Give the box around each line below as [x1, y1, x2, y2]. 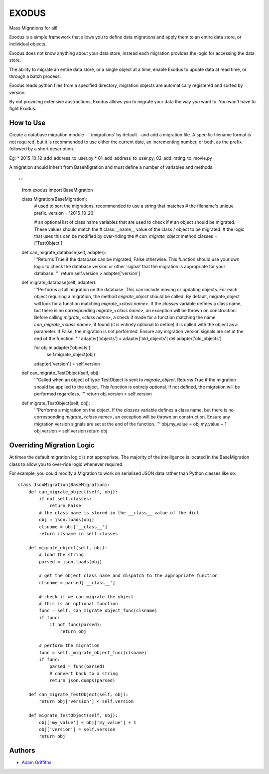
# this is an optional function [39, 601, 118, 606]
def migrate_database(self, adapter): [21, 280, 97, 286]
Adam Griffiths [21, 760, 52, 766]
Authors [9, 747, 35, 755]
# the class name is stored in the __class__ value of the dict [39, 510, 199, 515]
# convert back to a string [49, 671, 118, 676]
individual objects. [9, 41, 47, 47]
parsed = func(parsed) [49, 664, 105, 669]
